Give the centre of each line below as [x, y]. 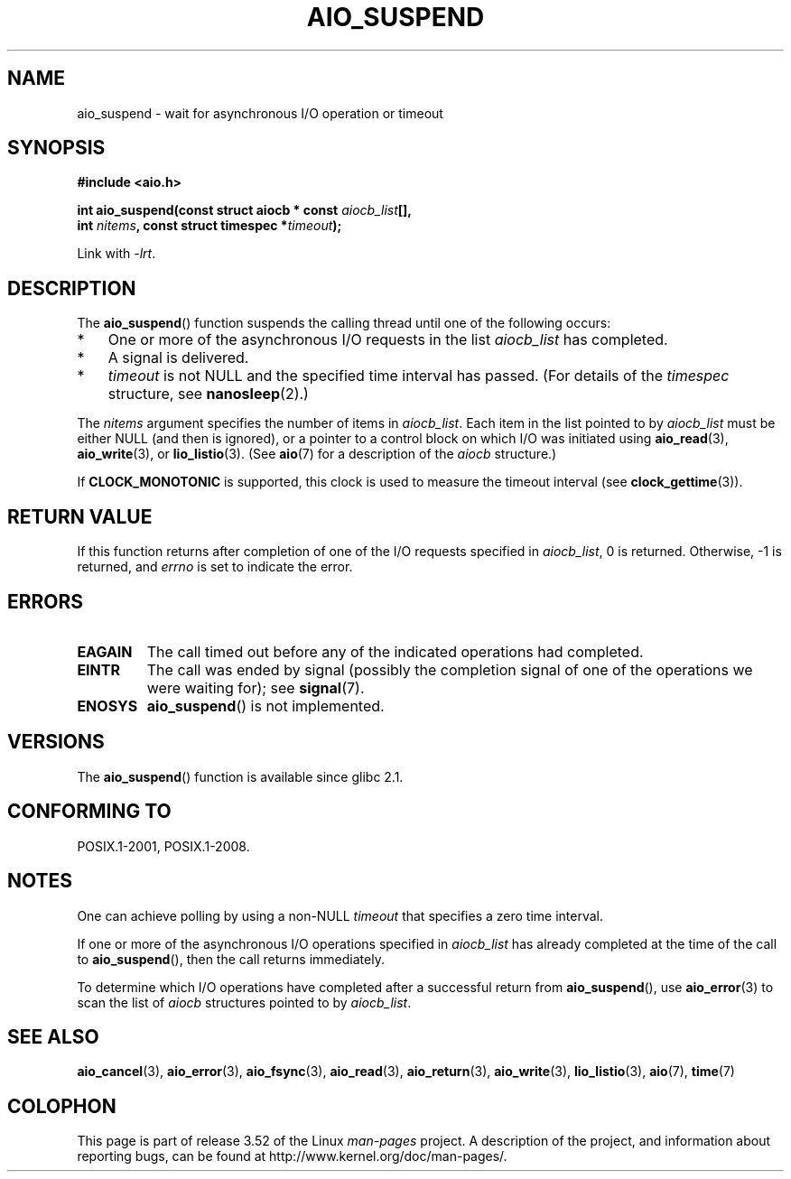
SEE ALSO [53, 1036]
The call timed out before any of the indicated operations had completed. [395, 651]
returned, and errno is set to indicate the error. [215, 567]
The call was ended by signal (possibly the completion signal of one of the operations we [450, 669]
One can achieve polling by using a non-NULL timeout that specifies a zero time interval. [340, 915]
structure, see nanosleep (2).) [208, 394]
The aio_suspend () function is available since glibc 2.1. [240, 776]
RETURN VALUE [80, 516]
